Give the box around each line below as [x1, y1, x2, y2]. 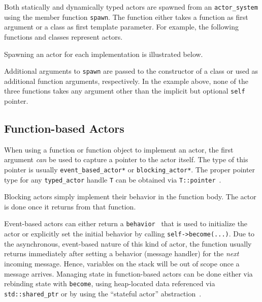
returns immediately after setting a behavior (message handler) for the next [4, 248, 239, 259]
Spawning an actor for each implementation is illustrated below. [4, 48, 203, 59]
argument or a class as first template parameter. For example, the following [4, 21, 239, 32]
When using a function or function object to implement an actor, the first [4, 144, 234, 155]
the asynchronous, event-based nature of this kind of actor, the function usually [4, 238, 252, 249]
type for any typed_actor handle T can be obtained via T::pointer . [4, 174, 221, 185]
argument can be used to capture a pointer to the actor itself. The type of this [4, 154, 248, 165]
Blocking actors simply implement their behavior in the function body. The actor [4, 191, 256, 202]
